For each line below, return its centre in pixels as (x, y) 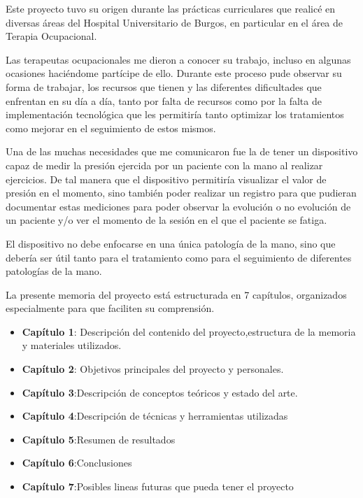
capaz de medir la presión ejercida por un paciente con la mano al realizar (164, 165)
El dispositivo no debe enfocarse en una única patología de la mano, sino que (171, 243)
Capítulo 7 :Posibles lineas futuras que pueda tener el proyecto (158, 486)
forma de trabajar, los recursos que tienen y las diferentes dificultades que (164, 86)
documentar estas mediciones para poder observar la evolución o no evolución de (178, 206)
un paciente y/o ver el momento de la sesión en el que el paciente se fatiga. (166, 220)
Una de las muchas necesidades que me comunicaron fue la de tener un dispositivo (182, 151)
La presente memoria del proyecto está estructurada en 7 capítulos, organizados (176, 294)
